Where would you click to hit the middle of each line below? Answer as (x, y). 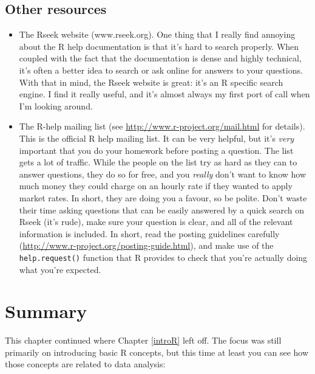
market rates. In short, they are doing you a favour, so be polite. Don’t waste (163, 197)
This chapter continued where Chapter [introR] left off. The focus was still (143, 340)
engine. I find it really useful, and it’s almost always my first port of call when (164, 94)
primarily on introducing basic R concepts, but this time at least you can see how (157, 352)
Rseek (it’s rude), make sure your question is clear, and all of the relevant (156, 222)
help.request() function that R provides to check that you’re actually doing (163, 257)
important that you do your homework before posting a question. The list (156, 150)
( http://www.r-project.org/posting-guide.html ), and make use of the (146, 245)
